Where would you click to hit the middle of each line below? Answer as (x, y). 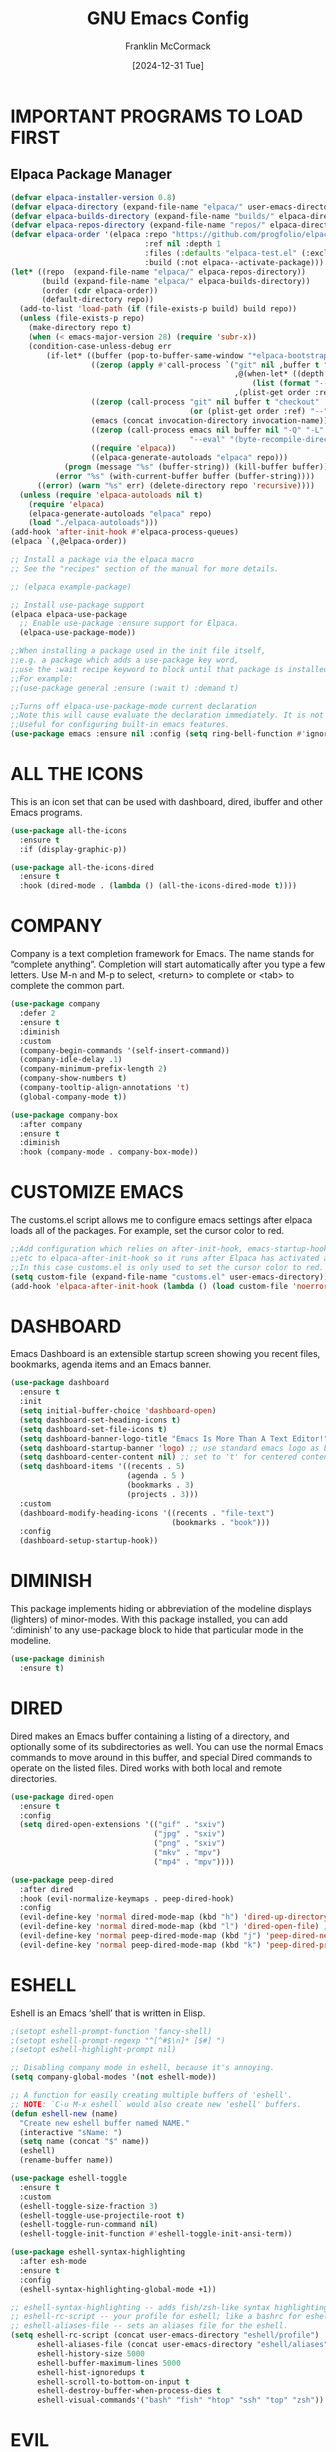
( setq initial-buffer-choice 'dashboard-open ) (118, 1411)
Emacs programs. (46, 812)
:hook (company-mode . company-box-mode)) (109, 1152)
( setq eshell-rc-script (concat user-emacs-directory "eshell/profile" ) (165, 2335)
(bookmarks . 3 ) (160, 1485)
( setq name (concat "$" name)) (84, 2142)
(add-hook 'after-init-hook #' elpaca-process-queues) (125, 532)
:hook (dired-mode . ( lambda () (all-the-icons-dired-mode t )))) (158, 886)
